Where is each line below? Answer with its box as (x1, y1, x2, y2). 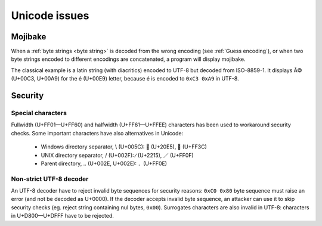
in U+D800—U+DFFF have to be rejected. (11, 212, 114, 219)
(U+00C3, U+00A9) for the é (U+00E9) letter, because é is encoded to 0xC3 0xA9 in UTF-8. (11, 75, 239, 82)
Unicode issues (11, 9, 89, 22)
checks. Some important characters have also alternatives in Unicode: (11, 129, 184, 137)
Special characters (11, 109, 67, 117)
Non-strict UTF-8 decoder (11, 175, 89, 183)
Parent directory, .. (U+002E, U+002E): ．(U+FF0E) (41, 160, 167, 167)
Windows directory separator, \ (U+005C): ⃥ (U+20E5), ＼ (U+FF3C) (41, 143, 207, 150)
